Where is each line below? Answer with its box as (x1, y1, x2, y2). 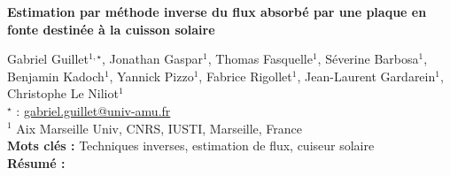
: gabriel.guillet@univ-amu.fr (16, 101, 171, 119)
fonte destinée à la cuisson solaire (7, 19, 215, 38)
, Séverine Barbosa (317, 50, 419, 68)
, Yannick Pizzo (109, 66, 194, 85)
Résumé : (7, 153, 66, 172)
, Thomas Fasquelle (207, 50, 313, 68)
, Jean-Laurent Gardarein (297, 66, 436, 85)
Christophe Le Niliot (7, 84, 119, 103)
